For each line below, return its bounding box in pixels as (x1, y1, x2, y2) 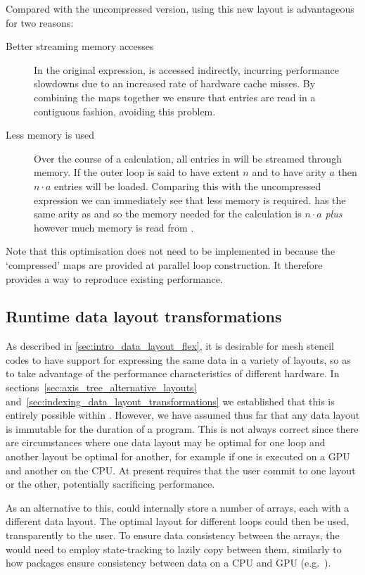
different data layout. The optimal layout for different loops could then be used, (6, 514, 350, 529)
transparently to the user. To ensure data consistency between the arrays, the (6, 528, 340, 543)
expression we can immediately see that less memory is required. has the (34, 192, 346, 207)
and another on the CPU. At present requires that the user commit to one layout (6, 462, 356, 477)
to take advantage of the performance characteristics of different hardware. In (6, 366, 340, 381)
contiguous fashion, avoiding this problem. (34, 103, 216, 118)
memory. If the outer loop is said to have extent (34, 165, 240, 179)
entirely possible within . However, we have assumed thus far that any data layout (6, 407, 360, 422)
